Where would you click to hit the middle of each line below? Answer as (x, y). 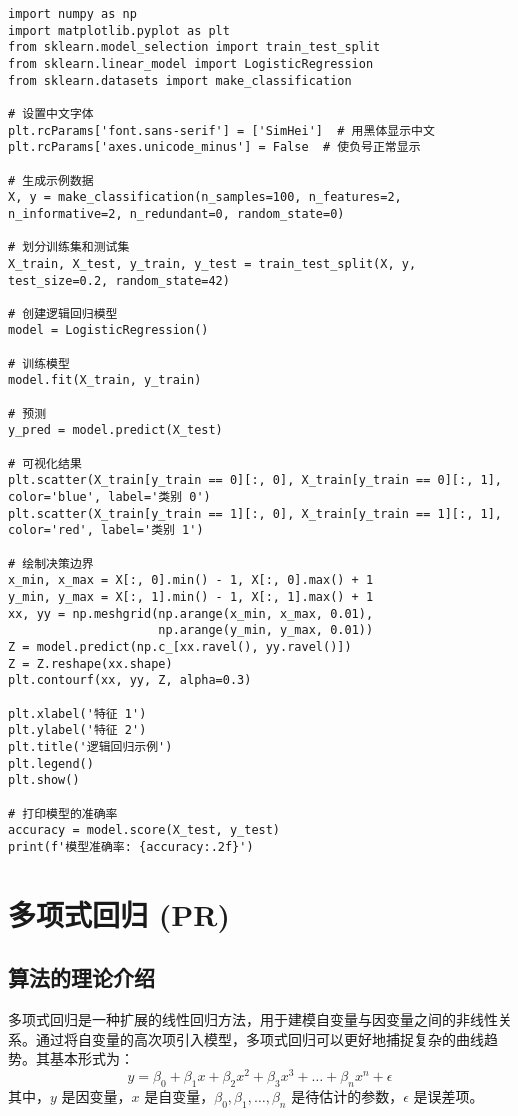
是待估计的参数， (347, 1095)
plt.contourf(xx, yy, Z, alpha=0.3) (130, 680)
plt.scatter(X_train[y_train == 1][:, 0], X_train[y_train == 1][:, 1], (255, 513)
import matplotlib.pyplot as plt (119, 30)
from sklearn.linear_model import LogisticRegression (191, 63)
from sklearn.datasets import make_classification (180, 80)
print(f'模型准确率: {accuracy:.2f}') (131, 846)
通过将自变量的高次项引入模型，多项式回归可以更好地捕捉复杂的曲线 (259, 1038)
